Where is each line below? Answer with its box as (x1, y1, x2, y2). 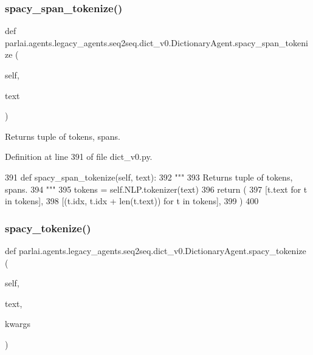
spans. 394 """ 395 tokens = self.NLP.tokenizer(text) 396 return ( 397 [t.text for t (5, 182, 308, 195)
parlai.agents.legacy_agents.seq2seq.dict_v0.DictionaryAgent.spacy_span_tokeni (5, 36, 308, 49)
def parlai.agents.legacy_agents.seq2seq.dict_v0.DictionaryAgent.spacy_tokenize (5, 244, 306, 257)
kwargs (5, 317, 31, 330)
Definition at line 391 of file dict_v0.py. (5, 150, 153, 163)
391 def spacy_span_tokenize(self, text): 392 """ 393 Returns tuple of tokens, (5, 170, 293, 183)
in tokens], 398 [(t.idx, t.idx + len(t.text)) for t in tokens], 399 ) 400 (5, 195, 259, 207)
